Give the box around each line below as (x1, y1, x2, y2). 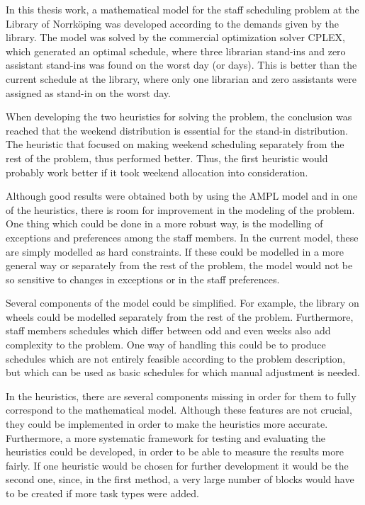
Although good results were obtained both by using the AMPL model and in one (6, 188, 358, 203)
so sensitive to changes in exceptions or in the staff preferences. (6, 271, 280, 286)
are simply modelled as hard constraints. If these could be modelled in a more (6, 244, 344, 259)
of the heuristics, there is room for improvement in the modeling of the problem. (6, 202, 355, 217)
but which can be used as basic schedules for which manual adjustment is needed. (6, 365, 360, 380)
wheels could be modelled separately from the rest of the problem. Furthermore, (6, 309, 354, 324)
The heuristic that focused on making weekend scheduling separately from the (6, 137, 344, 152)
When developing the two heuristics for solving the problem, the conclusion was (6, 109, 352, 124)
